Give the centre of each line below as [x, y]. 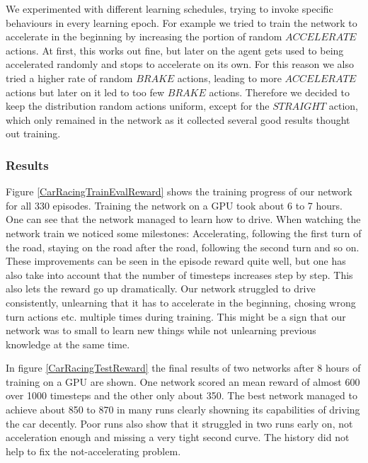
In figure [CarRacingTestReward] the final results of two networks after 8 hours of [183, 368]
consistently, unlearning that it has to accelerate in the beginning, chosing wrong [181, 302]
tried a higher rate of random [69, 78]
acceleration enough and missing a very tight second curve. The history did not [178, 437]
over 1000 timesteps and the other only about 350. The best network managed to [182, 395]
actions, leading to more [229, 78]
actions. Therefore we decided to [279, 92]
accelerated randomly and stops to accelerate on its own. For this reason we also [180, 64]
